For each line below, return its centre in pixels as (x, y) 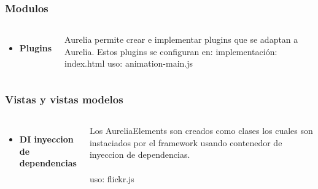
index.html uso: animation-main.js (129, 63)
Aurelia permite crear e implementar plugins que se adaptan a (181, 39)
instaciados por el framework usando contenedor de (186, 142)
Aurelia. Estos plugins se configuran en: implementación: (171, 51)
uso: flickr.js (112, 178)
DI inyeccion (46, 139)
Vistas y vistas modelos (64, 99)
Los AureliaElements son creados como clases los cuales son (201, 131)
